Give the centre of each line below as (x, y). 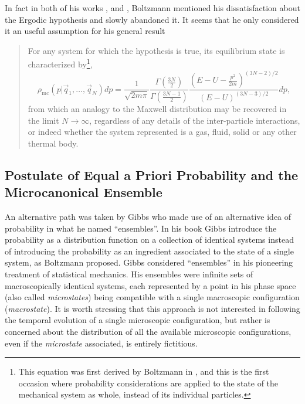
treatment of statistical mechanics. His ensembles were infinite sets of (129, 274)
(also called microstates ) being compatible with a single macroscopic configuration (152, 297)
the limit (43, 120)
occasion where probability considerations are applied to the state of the (148, 383)
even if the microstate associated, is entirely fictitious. (101, 343)
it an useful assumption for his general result (85, 31)
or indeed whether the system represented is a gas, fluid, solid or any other (162, 132)
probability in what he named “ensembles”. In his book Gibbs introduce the (141, 228)
